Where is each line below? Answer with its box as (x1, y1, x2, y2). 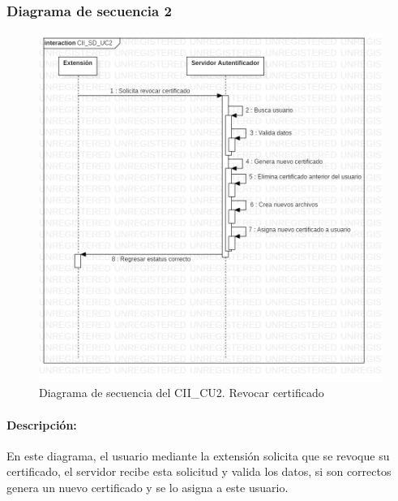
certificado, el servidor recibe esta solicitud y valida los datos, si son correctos (6, 463, 392, 480)
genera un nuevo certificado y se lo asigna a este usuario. (6, 479, 289, 496)
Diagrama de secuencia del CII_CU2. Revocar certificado (39, 384, 324, 401)
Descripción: (6, 416, 77, 433)
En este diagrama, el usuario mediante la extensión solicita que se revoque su (6, 447, 390, 464)
